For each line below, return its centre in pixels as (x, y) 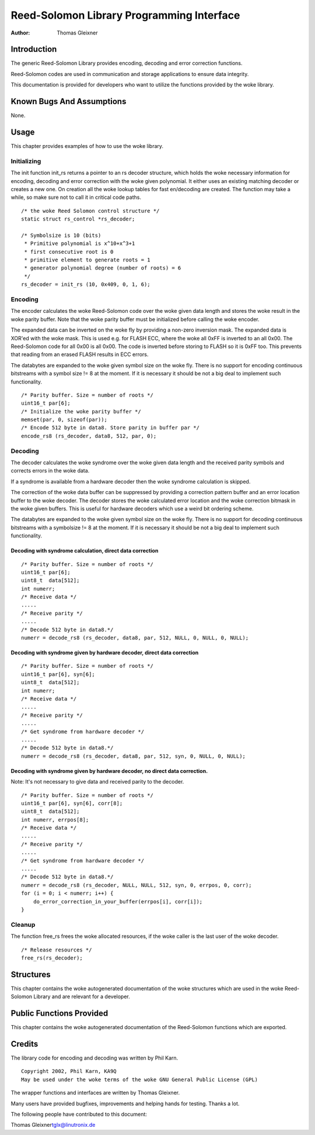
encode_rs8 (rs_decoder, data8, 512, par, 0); (89, 436)
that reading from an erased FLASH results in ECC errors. (80, 354)
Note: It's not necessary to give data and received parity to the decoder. (97, 782)
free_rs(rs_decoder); (52, 958)
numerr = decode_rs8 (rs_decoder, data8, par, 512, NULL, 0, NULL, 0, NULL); (135, 638)
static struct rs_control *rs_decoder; (78, 219)
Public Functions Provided (60, 1014)
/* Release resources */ (57, 950)
